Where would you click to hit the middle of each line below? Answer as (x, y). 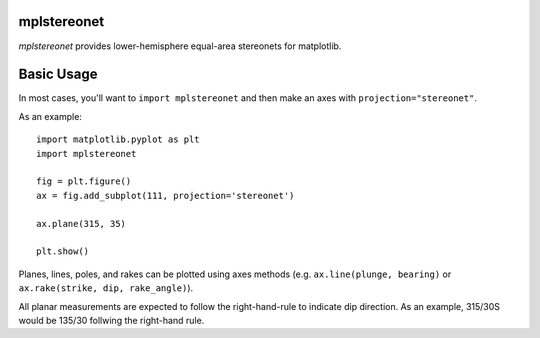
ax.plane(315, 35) (81, 223)
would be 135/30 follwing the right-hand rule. (111, 320)
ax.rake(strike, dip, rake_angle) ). (106, 288)
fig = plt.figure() (84, 181)
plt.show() (63, 251)
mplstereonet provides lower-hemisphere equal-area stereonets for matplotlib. (180, 46)
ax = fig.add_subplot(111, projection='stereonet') (165, 195)
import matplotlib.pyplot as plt (118, 139)
